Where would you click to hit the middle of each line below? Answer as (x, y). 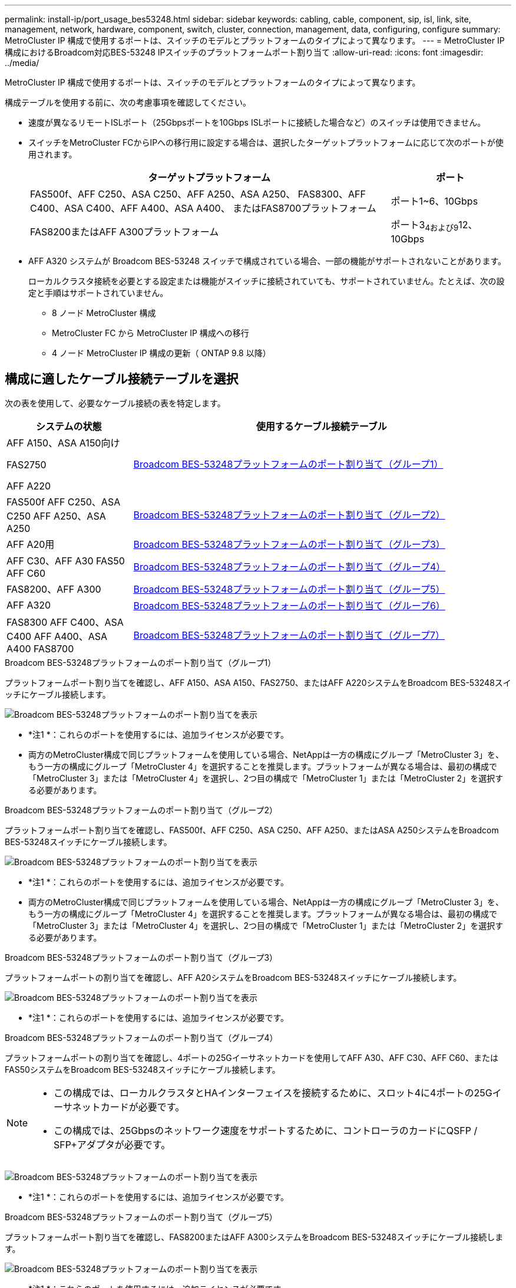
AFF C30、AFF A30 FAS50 (66, 561)
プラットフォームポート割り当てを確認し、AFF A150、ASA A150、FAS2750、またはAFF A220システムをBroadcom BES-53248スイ (258, 683)
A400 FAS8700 (40, 649)
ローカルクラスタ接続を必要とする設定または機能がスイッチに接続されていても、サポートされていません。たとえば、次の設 (267, 281)
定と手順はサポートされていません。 (98, 293)
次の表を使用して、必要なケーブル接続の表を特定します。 (115, 403)
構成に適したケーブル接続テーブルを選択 (122, 379)
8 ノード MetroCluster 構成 (104, 313)
